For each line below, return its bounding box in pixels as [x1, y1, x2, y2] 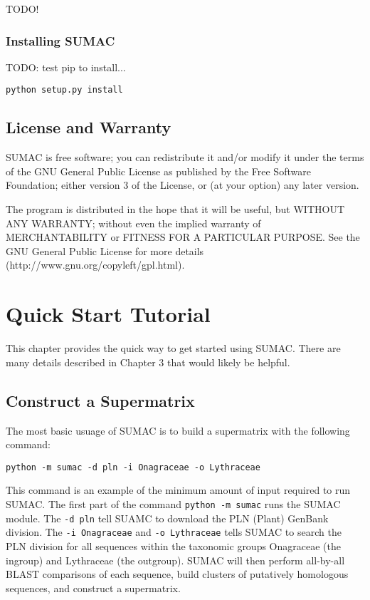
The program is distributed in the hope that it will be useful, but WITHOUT [6, 202, 344, 217]
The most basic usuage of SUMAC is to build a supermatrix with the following [6, 423, 350, 438]
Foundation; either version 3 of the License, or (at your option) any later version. [6, 177, 359, 192]
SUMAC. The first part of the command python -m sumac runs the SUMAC [6, 496, 341, 511]
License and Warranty [6, 116, 171, 138]
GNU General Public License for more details [6, 243, 204, 258]
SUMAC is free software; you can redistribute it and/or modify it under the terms [6, 150, 364, 165]
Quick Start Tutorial [6, 299, 211, 329]
